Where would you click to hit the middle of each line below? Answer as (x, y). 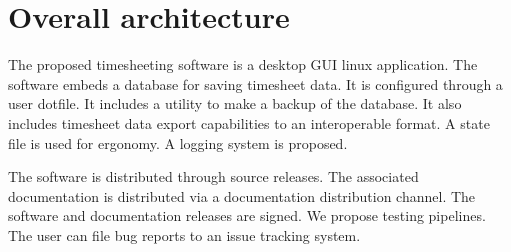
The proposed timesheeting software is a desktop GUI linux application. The (243, 64)
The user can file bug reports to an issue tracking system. (184, 234)
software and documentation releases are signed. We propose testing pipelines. (247, 215)
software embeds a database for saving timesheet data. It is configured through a (255, 83)
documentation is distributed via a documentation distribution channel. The (242, 195)
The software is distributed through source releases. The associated (213, 176)
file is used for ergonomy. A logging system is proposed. (178, 142)
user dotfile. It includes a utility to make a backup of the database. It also (235, 103)
